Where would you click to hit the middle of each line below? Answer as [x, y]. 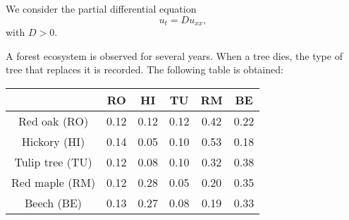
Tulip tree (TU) [53, 161]
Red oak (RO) [54, 121]
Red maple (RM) [54, 182]
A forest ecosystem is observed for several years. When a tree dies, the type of [174, 55]
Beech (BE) [54, 202]
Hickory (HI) [53, 141]
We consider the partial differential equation [101, 8]
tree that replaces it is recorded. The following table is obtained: [145, 69]
